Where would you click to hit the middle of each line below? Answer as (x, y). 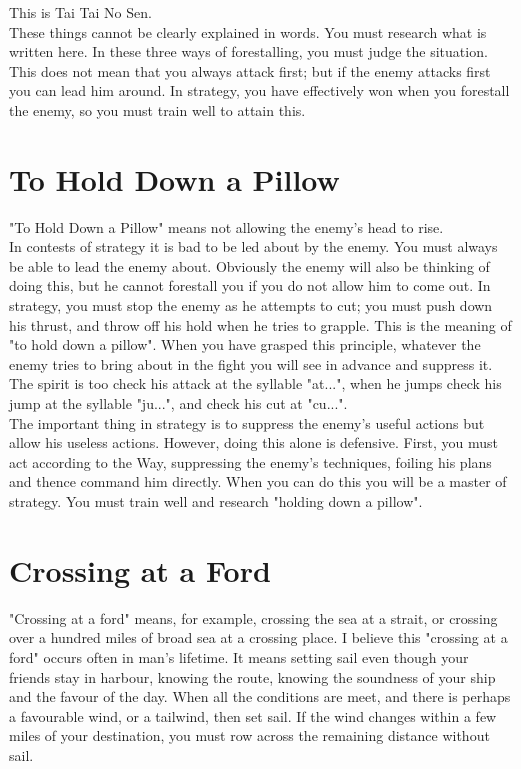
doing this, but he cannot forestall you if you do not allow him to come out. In (250, 285)
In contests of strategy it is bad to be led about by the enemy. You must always (253, 246)
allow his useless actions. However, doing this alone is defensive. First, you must (254, 442)
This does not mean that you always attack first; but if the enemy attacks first (250, 70)
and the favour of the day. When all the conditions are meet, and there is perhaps (260, 696)
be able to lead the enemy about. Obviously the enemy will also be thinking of (249, 265)
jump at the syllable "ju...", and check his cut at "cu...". (178, 403)
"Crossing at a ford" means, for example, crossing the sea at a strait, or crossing (253, 617)
